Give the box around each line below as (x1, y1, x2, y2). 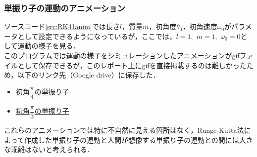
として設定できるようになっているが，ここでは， (17, 31, 176, 41)
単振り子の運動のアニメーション (4, 1, 125, 14)
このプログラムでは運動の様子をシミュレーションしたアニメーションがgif (4, 50, 240, 60)
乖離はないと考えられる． (10, 144, 94, 155)
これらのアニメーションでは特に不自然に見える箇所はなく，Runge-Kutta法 (4, 124, 244, 135)
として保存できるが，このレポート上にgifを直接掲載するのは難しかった (17, 60, 247, 70)
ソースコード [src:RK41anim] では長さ (4, 21, 120, 32)
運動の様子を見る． (17, 40, 80, 51)
